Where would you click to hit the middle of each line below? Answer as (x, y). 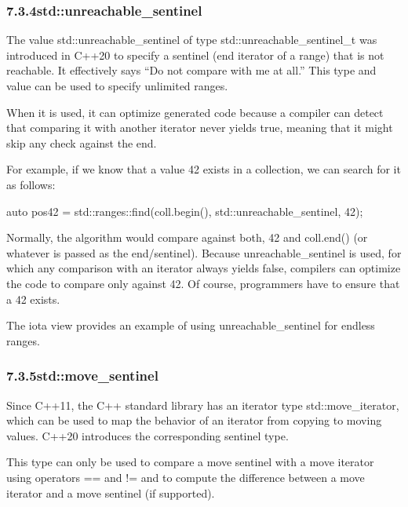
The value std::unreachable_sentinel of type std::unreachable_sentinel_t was (192, 40)
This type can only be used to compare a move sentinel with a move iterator (190, 462)
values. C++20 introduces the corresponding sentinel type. (148, 435)
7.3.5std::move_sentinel (82, 376)
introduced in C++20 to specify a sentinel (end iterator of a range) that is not (195, 55)
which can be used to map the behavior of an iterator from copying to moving (194, 420)
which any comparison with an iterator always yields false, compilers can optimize (204, 268)
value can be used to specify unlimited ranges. (117, 86)
